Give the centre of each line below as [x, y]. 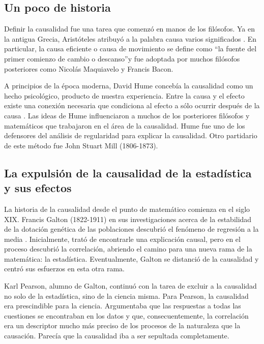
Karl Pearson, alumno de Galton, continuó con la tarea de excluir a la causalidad [130, 286]
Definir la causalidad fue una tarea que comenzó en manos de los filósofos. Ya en [129, 29]
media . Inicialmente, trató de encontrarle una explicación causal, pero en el [122, 239]
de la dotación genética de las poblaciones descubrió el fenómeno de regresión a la [131, 229]
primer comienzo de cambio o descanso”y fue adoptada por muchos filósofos [122, 58]
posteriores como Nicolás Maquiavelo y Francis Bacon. [89, 68]
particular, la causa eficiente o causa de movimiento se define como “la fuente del [130, 49]
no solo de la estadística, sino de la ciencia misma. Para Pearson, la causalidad [126, 295]
